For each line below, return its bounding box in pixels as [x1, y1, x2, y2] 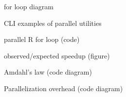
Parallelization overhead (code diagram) [4, 83, 123, 93]
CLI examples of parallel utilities [4, 18, 102, 28]
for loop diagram [4, 1, 54, 11]
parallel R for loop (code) [4, 34, 80, 44]
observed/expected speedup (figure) [4, 50, 110, 60]
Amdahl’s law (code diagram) [4, 67, 92, 77]
